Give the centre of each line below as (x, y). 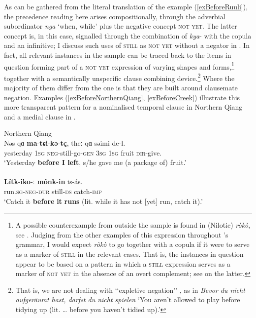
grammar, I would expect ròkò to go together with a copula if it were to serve (132, 244)
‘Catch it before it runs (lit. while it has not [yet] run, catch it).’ (104, 201)
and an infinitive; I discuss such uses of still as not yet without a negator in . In (127, 45)
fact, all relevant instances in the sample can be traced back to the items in (118, 55)
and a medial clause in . (40, 116)
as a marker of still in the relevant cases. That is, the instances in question (129, 254)
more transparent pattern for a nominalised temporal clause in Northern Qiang (123, 107)
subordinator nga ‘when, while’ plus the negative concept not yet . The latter (121, 26)
